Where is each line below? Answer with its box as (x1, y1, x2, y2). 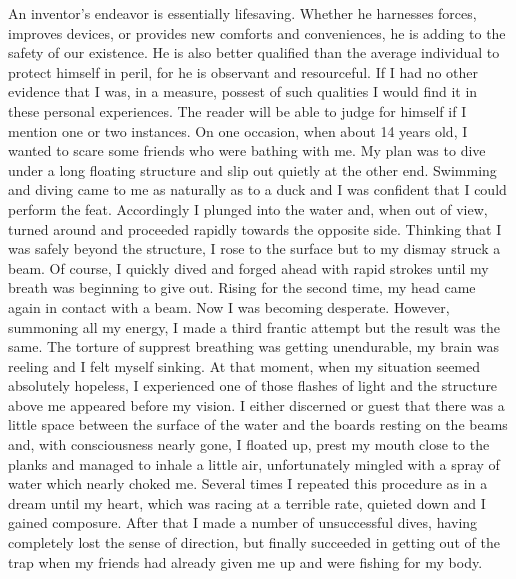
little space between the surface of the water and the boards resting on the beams (8, 414, 508, 435)
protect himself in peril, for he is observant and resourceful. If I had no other (8, 61, 478, 82)
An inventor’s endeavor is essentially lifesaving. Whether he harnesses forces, (8, 3, 477, 23)
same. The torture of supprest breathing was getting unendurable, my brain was (8, 336, 500, 357)
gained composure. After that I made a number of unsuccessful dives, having (8, 512, 478, 533)
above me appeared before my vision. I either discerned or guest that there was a (8, 394, 505, 415)
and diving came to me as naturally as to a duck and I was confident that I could (8, 179, 507, 200)
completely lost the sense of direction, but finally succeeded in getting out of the (8, 532, 500, 553)
